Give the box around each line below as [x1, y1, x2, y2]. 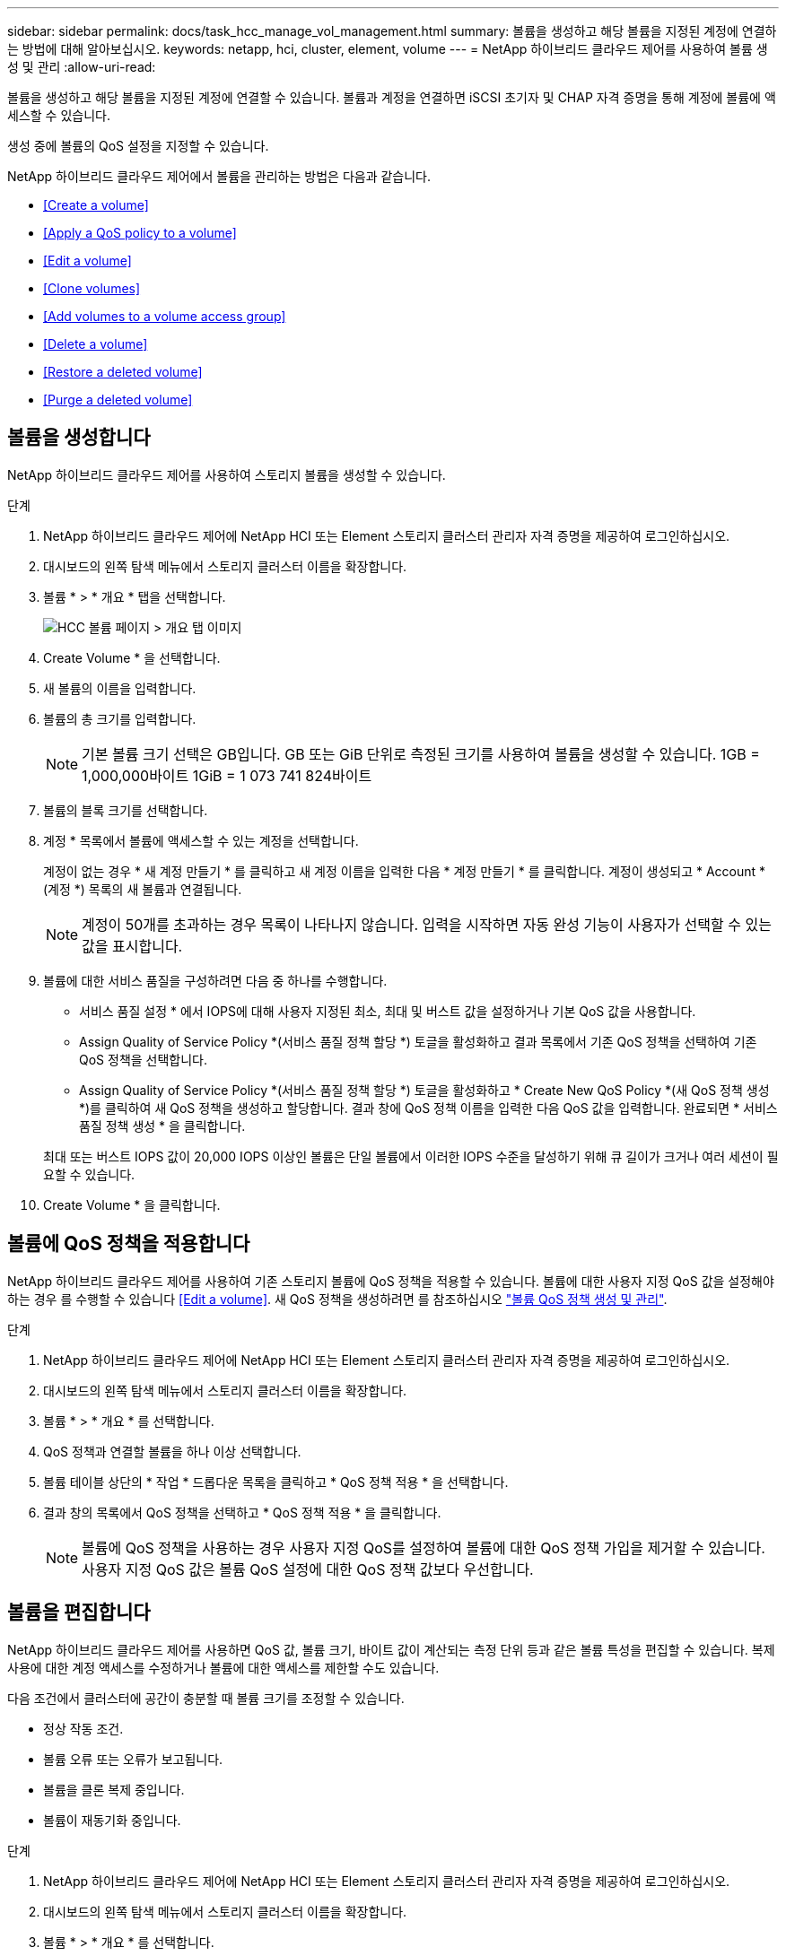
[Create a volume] [43, 197, 149, 213]
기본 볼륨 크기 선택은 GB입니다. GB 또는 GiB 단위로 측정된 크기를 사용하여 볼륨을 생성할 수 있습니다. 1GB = [82, 744, 760, 763]
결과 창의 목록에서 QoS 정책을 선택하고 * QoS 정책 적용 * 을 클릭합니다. [43, 1504, 441, 1520]
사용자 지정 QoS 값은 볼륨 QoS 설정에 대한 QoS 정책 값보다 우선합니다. [82, 1560, 534, 1578]
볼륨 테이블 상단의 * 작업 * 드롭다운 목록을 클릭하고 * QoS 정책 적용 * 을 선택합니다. [43, 1474, 509, 1490]
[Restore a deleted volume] [43, 364, 203, 379]
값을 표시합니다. [82, 936, 183, 955]
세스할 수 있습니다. [7, 108, 110, 123]
